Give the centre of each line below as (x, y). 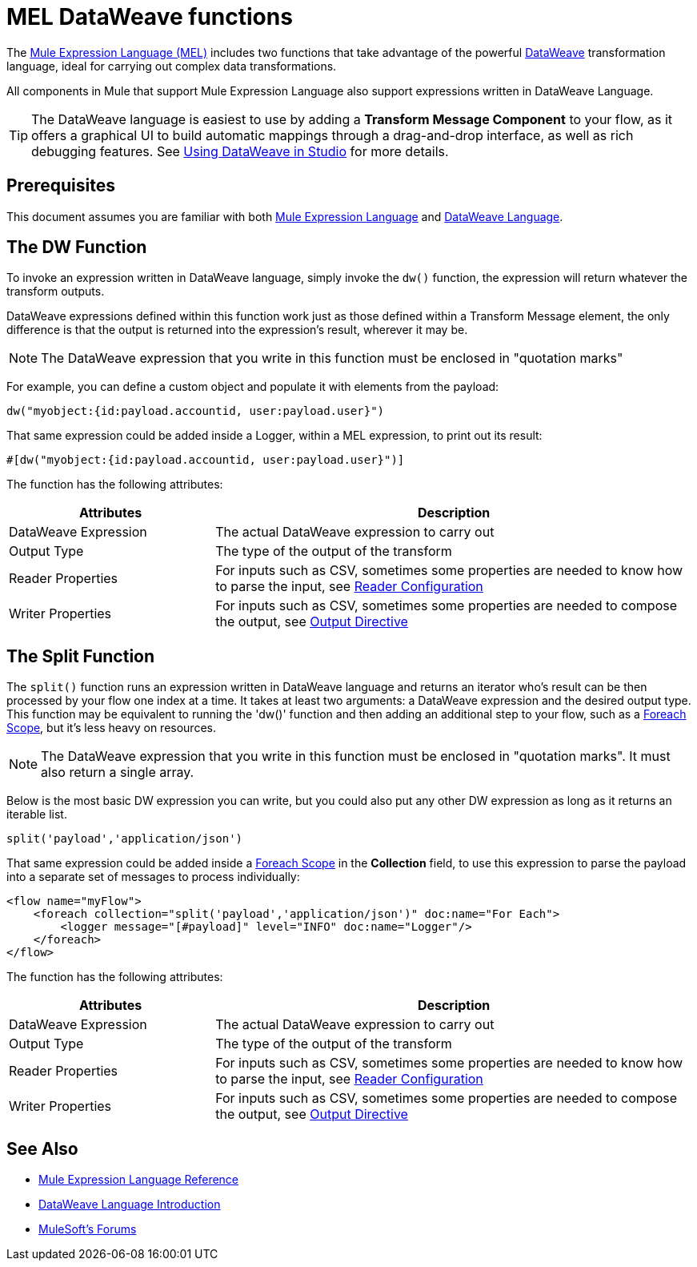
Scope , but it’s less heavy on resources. (111, 728)
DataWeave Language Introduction (130, 1205)
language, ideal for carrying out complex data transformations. (172, 66)
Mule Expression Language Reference (139, 1180)
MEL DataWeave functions (150, 17)
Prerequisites (61, 186)
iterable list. (37, 814)
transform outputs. (56, 292)
